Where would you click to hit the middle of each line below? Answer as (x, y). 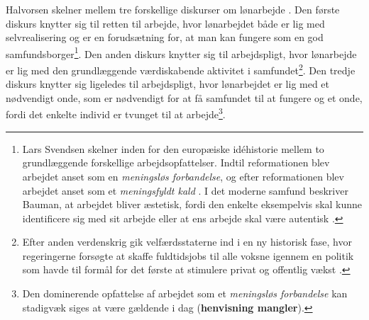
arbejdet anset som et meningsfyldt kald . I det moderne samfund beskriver (185, 190)
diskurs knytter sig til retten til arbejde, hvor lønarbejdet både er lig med (165, 23)
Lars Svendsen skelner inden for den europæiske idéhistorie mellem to (173, 148)
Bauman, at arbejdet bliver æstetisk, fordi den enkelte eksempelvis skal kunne (192, 204)
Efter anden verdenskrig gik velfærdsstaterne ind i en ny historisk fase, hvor (187, 242)
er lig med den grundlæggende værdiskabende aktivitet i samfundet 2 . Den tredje (181, 69)
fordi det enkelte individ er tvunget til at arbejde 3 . (116, 113)
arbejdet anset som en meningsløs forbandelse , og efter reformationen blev (183, 176)
